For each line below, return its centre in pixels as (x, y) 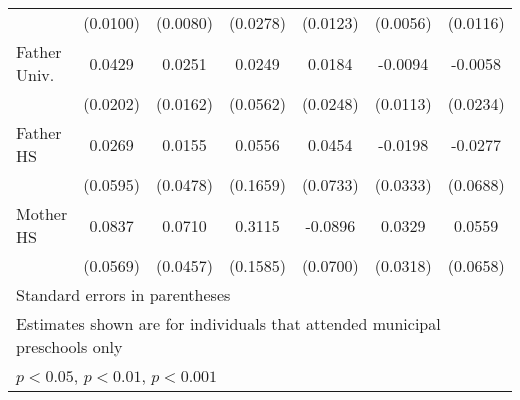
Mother (42, 213)
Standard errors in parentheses (123, 294)
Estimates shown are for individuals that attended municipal (228, 323)
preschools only (69, 346)
